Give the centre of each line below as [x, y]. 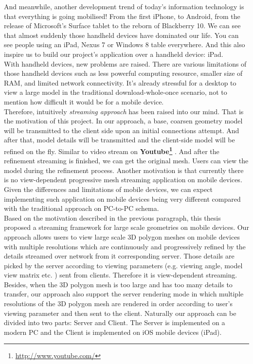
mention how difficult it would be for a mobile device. [84, 101]
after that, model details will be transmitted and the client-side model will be [119, 140]
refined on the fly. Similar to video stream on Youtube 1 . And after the [112, 150]
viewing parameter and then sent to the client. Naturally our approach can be [120, 313]
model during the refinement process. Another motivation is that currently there [124, 170]
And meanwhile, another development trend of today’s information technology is [124, 6]
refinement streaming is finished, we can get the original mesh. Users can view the [126, 161]
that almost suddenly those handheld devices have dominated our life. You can [121, 35]
